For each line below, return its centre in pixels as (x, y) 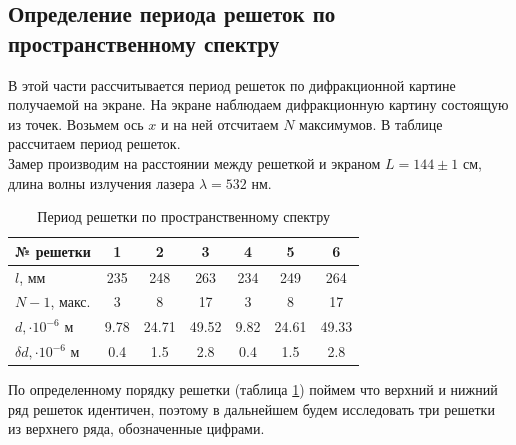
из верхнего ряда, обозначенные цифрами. (136, 428)
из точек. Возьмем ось (76, 123)
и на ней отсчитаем (220, 123)
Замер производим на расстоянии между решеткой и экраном (194, 162)
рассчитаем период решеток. (94, 143)
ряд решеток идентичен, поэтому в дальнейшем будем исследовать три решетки (251, 408)
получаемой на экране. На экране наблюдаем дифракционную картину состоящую (258, 104)
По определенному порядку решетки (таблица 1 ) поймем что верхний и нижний (253, 389)
